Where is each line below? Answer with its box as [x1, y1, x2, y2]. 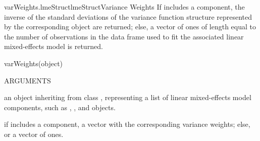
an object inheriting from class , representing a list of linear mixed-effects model [4, 92, 251, 103]
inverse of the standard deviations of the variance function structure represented [4, 11, 252, 22]
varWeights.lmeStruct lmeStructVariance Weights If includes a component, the [4, 2, 245, 12]
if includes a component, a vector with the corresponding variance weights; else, [4, 119, 250, 129]
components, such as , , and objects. [4, 102, 116, 112]
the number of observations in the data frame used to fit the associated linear [4, 31, 244, 41]
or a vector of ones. [4, 128, 64, 139]
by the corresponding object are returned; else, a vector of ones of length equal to [4, 21, 256, 32]
